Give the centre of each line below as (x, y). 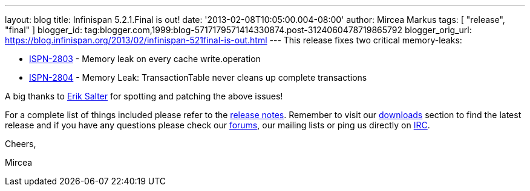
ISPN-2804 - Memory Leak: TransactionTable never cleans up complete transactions (198, 77)
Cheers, (21, 144)
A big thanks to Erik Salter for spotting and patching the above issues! (144, 96)
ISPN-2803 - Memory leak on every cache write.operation (145, 59)
